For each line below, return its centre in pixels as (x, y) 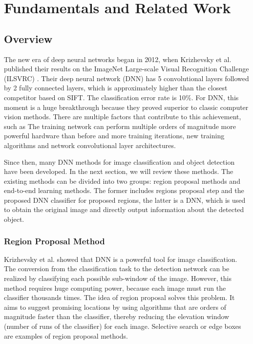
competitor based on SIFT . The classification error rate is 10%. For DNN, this (121, 97)
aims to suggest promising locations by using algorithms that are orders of (115, 307)
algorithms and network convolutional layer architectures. (90, 145)
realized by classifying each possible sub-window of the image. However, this (118, 278)
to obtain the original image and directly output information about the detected (124, 209)
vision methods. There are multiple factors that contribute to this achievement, (123, 117)
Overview (28, 38)
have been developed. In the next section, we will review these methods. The (119, 171)
